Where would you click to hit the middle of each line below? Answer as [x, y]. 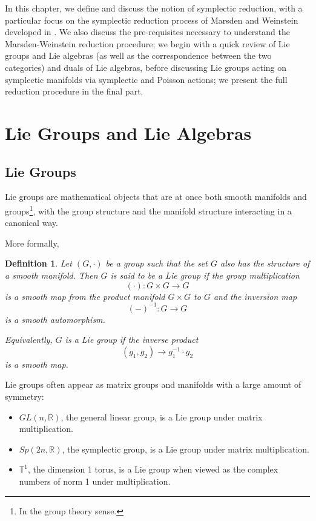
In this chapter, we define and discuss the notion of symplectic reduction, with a [154, 8]
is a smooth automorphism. [55, 319]
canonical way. [31, 223]
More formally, [32, 243]
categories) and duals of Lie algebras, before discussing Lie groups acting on [146, 67]
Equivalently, [29, 340]
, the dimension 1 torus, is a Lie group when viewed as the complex [153, 469]
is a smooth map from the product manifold [85, 296]
